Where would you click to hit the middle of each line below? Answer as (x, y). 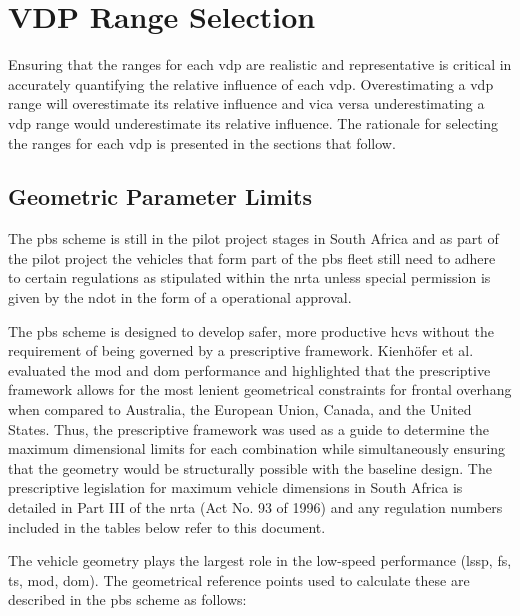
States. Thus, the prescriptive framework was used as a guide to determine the (248, 428)
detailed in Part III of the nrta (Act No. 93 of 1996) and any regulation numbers (255, 507)
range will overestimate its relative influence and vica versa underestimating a (246, 103)
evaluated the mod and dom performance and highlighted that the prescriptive (249, 369)
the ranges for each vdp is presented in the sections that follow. (202, 142)
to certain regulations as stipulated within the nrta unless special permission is (249, 277)
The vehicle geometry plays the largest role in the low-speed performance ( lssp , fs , (260, 560)
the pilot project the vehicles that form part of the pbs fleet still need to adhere (252, 257)
